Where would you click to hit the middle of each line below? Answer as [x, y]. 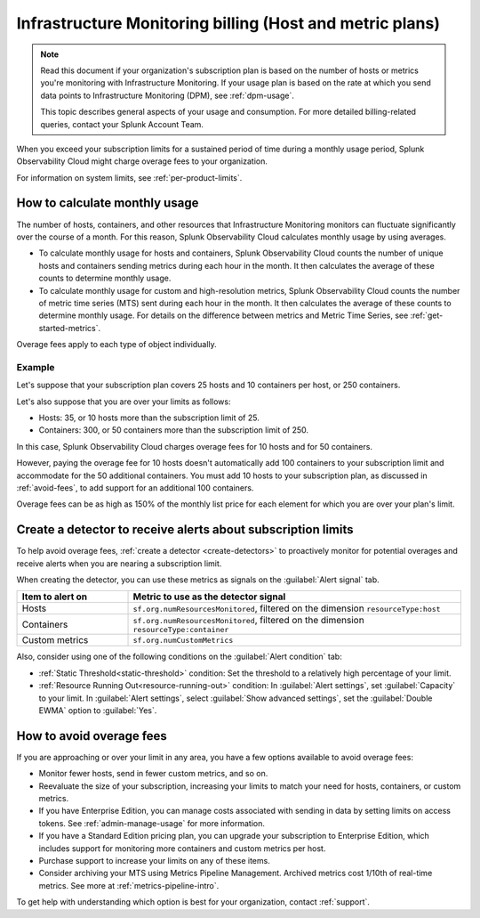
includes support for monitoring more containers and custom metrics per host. [182, 848]
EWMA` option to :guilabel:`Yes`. [98, 711]
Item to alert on [55, 597]
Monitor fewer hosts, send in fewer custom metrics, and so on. [153, 774]
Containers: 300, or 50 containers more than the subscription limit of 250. [174, 430]
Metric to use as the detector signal [209, 597]
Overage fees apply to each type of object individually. [116, 345]
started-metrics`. [70, 328]
